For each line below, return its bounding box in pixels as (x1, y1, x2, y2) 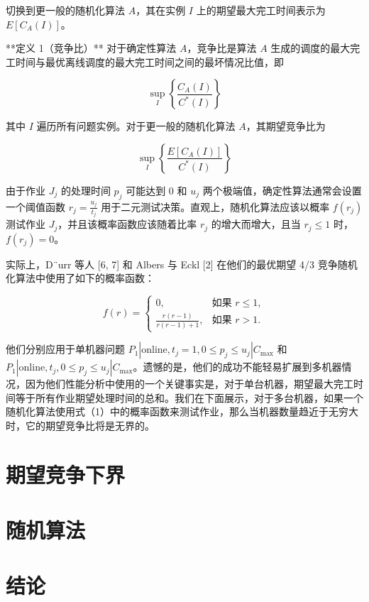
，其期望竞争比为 (246, 119, 326, 133)
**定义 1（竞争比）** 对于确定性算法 (6, 40, 177, 55)
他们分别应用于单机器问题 (6, 341, 125, 356)
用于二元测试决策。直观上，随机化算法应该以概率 (101, 199, 330, 214)
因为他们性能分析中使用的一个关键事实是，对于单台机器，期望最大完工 (25, 376, 353, 391)
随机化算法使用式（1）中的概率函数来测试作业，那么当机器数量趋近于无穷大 (6, 404, 358, 419)
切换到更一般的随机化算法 (6, 3, 125, 17)
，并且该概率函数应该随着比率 (57, 217, 197, 231)
